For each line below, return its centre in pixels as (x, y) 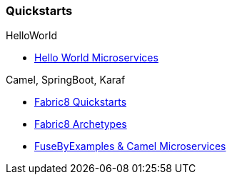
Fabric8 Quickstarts (81, 102)
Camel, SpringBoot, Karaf (66, 80)
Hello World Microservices (96, 58)
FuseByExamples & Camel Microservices (130, 146)
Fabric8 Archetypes (81, 124)
